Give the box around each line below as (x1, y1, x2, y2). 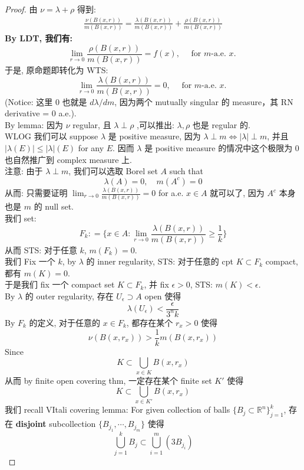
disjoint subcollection (15, 417, 96, 430)
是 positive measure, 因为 (108, 130, 201, 142)
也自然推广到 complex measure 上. (5, 153, 132, 165)
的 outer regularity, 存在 (25, 289, 114, 302)
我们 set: (5, 211, 37, 224)
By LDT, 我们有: (5, 32, 72, 44)
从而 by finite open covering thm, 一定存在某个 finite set (5, 374, 212, 386)
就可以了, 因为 (210, 187, 265, 199)
